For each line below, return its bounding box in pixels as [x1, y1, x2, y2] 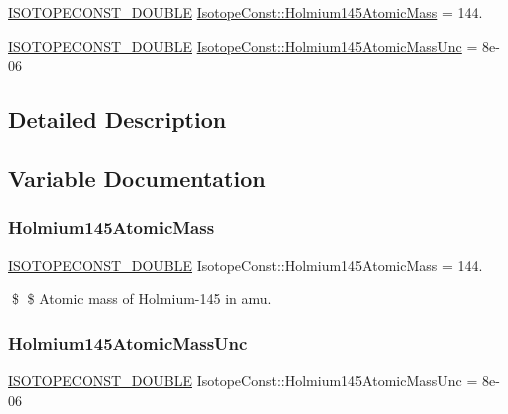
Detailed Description [8, 104, 227, 135]
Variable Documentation [8, 162, 266, 193]
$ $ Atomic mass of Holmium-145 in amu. [11, 288, 272, 309]
